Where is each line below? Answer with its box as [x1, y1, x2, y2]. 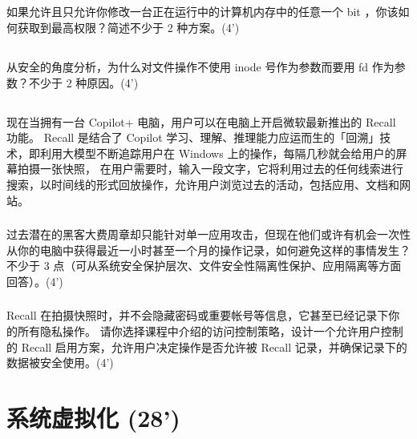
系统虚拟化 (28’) [6, 401, 180, 433]
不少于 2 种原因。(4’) [28, 74, 139, 91]
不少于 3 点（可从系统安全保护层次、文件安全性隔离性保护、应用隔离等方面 [6, 257, 402, 274]
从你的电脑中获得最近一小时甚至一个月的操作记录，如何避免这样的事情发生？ [6, 241, 411, 258]
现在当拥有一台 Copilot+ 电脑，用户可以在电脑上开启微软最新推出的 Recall [6, 113, 396, 130]
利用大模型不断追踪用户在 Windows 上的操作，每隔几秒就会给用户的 [39, 144, 396, 161]
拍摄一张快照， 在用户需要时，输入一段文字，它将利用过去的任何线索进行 [17, 160, 403, 177]
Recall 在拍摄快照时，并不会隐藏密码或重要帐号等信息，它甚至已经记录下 [6, 307, 389, 324]
